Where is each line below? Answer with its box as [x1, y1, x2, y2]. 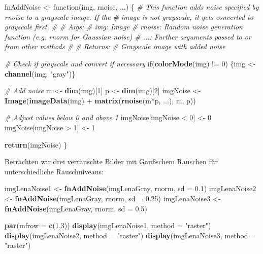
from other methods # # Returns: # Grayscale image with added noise [5, 41, 225, 52]
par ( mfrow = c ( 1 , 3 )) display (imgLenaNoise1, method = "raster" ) [5, 220, 211, 231]
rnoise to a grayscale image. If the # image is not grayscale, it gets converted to [5, 11, 253, 22]
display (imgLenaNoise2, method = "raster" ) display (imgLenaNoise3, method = [5, 230, 256, 240]
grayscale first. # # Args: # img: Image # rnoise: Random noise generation [5, 21, 243, 32]
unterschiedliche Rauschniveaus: [5, 166, 104, 176]
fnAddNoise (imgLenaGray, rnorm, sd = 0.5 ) [5, 203, 147, 213]
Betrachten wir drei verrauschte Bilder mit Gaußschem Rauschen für [5, 156, 218, 167]
